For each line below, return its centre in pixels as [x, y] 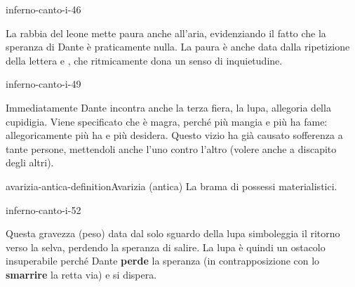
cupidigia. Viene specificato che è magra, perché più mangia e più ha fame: [167, 121]
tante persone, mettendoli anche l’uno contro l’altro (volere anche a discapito [171, 148]
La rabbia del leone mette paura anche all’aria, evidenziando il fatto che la [166, 33]
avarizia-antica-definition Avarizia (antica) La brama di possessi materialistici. [172, 186]
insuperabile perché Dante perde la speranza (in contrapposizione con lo [163, 261]
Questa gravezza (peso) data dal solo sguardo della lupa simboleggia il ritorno [173, 233]
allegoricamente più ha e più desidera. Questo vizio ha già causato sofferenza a [174, 135]
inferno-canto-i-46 [43, 9]
